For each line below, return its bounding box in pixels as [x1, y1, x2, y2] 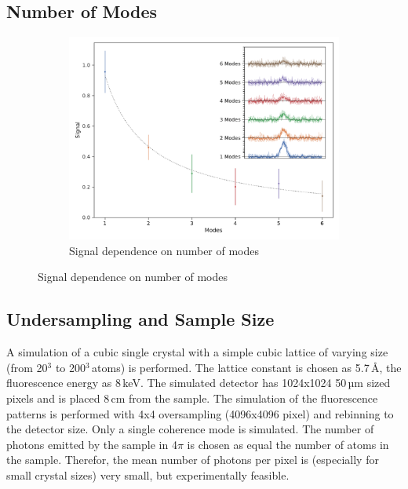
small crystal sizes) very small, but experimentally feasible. [6, 466, 290, 483]
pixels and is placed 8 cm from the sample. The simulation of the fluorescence [6, 389, 378, 406]
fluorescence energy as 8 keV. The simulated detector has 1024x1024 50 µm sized [6, 374, 391, 391]
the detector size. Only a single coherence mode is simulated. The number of [6, 421, 374, 437]
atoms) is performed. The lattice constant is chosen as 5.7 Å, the [92, 359, 402, 375]
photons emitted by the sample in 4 [6, 436, 177, 452]
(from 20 [6, 359, 48, 375]
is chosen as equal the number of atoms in [187, 436, 389, 452]
